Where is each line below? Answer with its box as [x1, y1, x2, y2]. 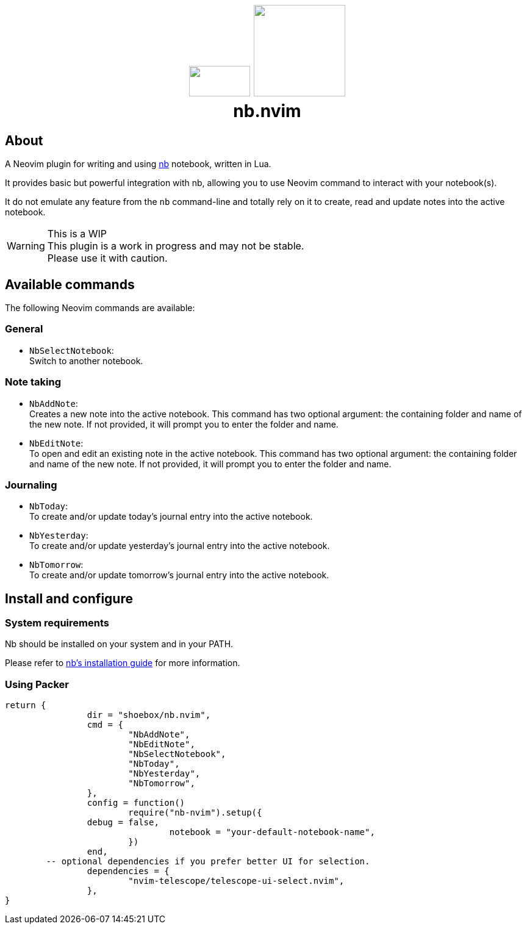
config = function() [87, 798, 185, 808]
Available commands [5, 276, 135, 292]
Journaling [5, 478, 57, 491]
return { [5, 700, 46, 711]
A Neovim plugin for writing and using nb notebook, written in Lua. [5, 159, 271, 170]
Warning [7, 240, 45, 253]
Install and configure [5, 590, 133, 606]
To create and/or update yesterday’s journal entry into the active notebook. [29, 540, 330, 551]
